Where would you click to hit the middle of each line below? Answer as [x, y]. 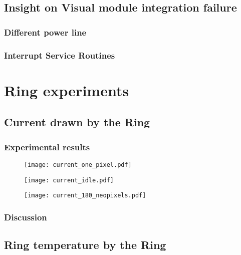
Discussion [26, 217]
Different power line [45, 32]
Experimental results [47, 147]
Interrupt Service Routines [60, 55]
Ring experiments [67, 90]
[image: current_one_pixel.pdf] [78, 165]
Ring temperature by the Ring [85, 245]
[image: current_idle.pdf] [69, 180]
